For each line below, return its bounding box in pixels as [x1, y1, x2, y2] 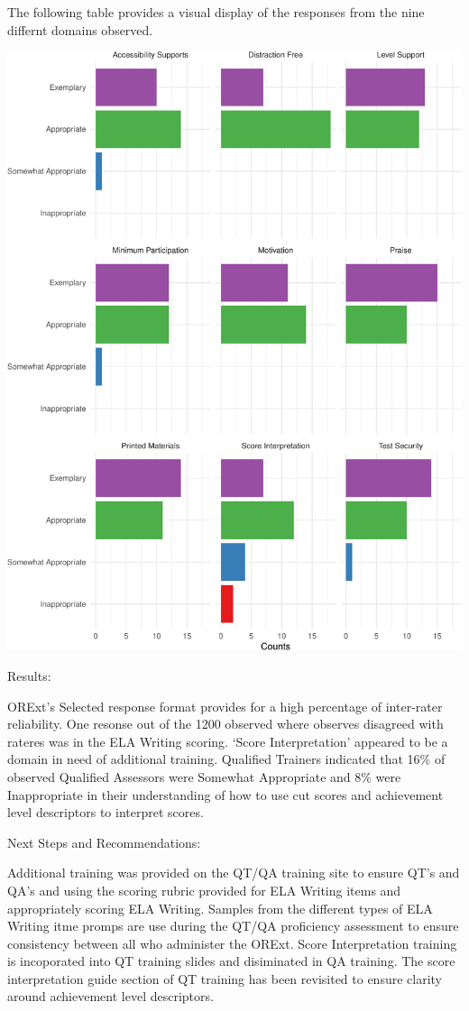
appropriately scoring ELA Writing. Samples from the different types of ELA [7, 898, 433, 917]
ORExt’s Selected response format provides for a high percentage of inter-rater [7, 696, 443, 715]
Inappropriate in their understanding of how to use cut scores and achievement [7, 785, 444, 804]
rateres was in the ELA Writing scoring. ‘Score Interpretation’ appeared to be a [7, 731, 448, 750]
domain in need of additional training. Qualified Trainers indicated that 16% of [7, 749, 446, 768]
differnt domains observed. [7, 20, 153, 39]
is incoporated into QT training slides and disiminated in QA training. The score [7, 951, 455, 970]
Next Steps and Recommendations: [7, 832, 201, 851]
